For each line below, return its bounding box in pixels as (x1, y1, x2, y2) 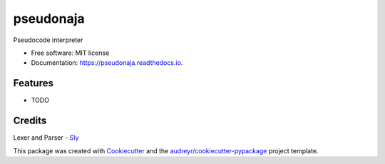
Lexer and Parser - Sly (13, 133, 79, 142)
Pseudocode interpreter (13, 36, 83, 44)
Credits (13, 115, 47, 127)
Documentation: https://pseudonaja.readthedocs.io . (31, 58, 183, 67)
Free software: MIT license (31, 48, 110, 57)
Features (13, 77, 53, 89)
